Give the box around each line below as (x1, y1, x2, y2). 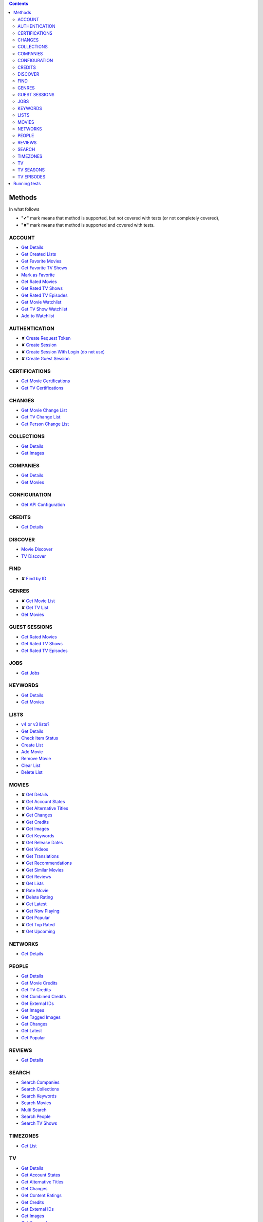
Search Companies (21, 1079, 60, 1085)
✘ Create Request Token (21, 335, 71, 341)
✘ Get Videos (21, 846, 49, 852)
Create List (21, 742, 43, 748)
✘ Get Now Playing (21, 908, 59, 914)
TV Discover (21, 553, 46, 559)
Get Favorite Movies (21, 258, 62, 264)
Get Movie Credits (21, 980, 58, 986)
